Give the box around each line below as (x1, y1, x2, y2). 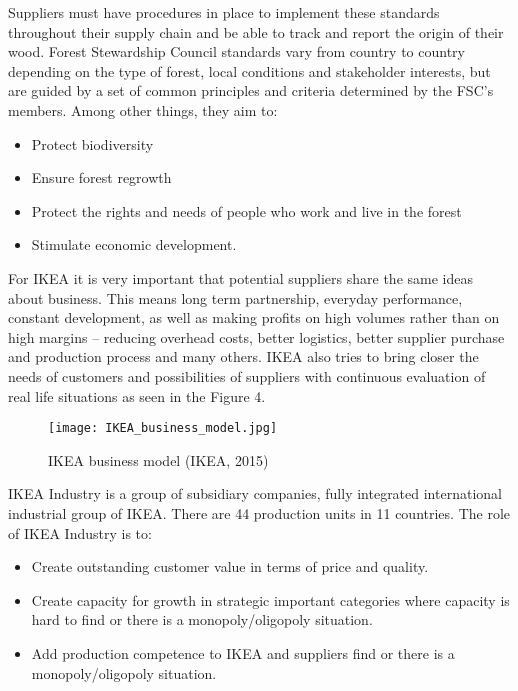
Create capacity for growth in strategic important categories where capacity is (31, 589, 510, 610)
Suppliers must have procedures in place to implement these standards (8, 2, 440, 22)
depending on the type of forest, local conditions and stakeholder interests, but (8, 60, 491, 81)
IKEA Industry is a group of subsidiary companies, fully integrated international (8, 483, 502, 504)
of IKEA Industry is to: (8, 522, 152, 543)
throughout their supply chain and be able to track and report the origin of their (8, 21, 504, 42)
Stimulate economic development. (31, 234, 237, 255)
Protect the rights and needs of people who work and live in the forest (31, 200, 462, 221)
